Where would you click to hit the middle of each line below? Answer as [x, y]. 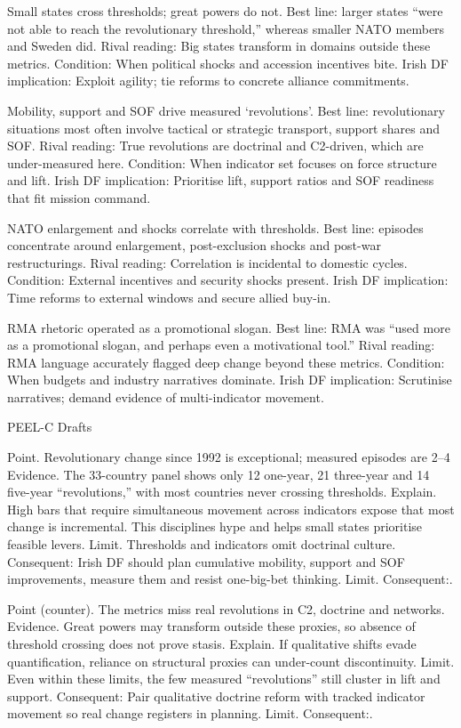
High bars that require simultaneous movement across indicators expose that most [231, 509]
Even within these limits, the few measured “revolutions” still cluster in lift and [224, 679]
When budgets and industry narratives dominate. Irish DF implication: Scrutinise [230, 380]
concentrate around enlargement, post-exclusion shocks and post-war [194, 245]
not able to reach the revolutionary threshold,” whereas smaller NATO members [226, 28]
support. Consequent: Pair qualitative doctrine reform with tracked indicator [216, 696]
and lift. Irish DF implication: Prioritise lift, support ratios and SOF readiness [221, 180]
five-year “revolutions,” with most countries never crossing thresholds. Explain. [222, 492]
